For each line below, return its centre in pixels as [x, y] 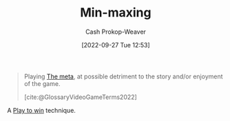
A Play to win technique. [41, 110]
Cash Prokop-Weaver [116, 32]
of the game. [42, 83]
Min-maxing [116, 13]
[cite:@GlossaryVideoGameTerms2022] [81, 97]
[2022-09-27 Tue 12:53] [116, 45]
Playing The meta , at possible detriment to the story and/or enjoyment [123, 76]
